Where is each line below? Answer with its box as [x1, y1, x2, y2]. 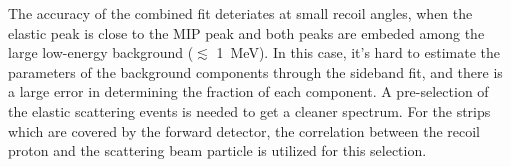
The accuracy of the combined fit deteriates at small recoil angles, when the [8, 3, 473, 23]
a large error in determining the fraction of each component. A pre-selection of [8, 81, 489, 102]
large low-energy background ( [8, 42, 194, 63]
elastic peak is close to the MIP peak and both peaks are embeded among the [8, 22, 485, 43]
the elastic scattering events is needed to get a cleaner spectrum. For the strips [8, 100, 491, 121]
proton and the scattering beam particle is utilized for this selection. [8, 140, 427, 161]
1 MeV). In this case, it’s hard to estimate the [216, 42, 500, 63]
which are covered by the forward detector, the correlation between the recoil [8, 120, 480, 141]
